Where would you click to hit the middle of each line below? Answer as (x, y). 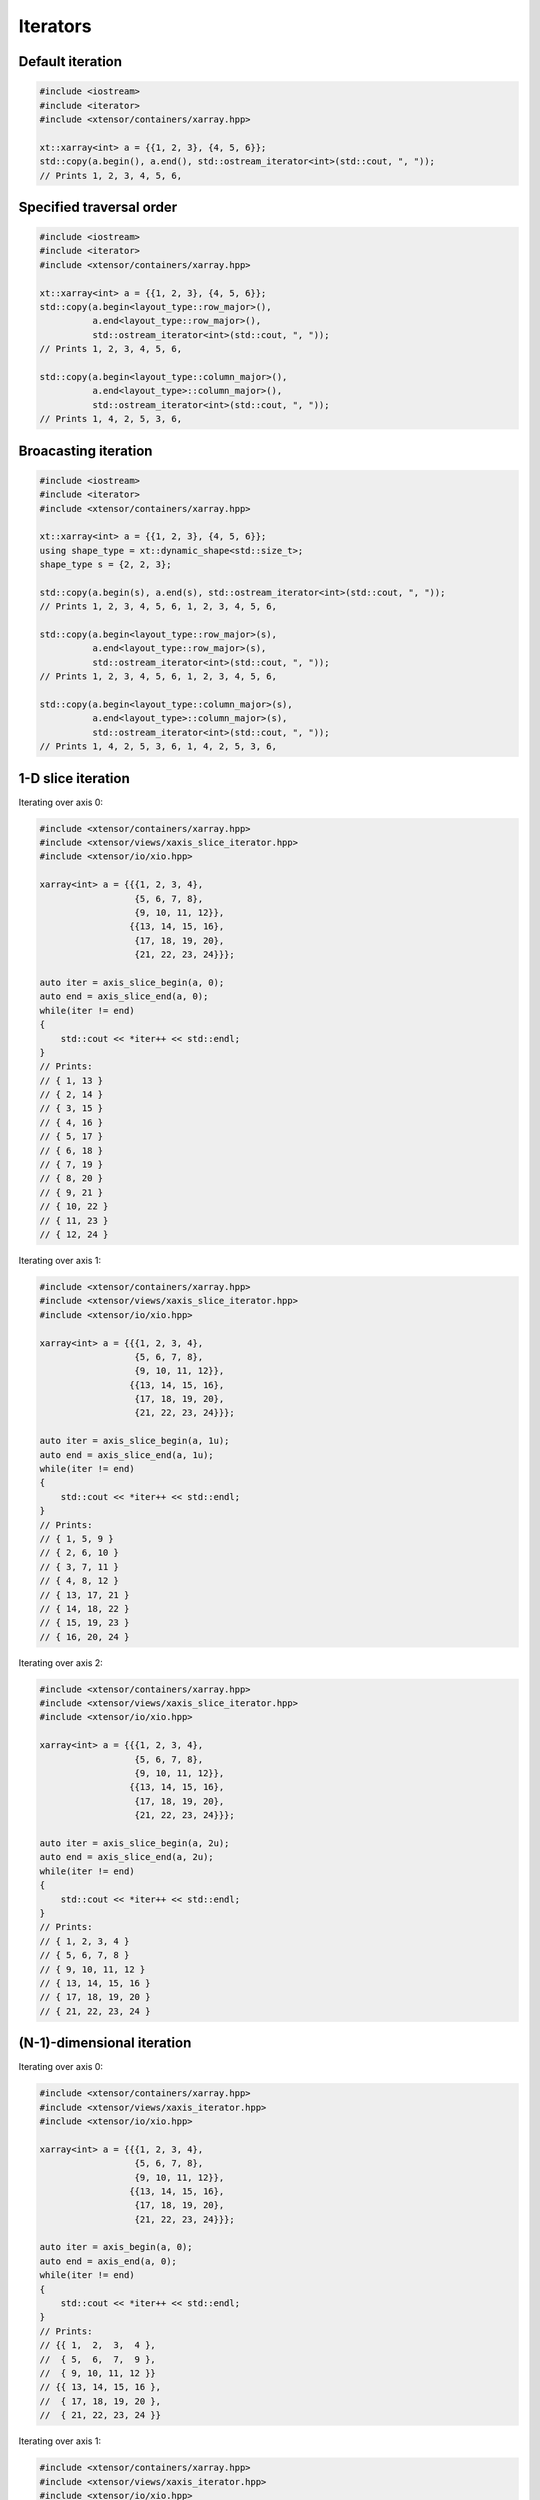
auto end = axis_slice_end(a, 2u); (126, 1857)
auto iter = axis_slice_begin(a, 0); (132, 982)
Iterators (55, 26)
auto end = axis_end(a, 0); (108, 2261)
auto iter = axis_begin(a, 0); (116, 2247)
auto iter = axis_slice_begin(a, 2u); (134, 1843)
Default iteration (70, 61)
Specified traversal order (98, 206)
